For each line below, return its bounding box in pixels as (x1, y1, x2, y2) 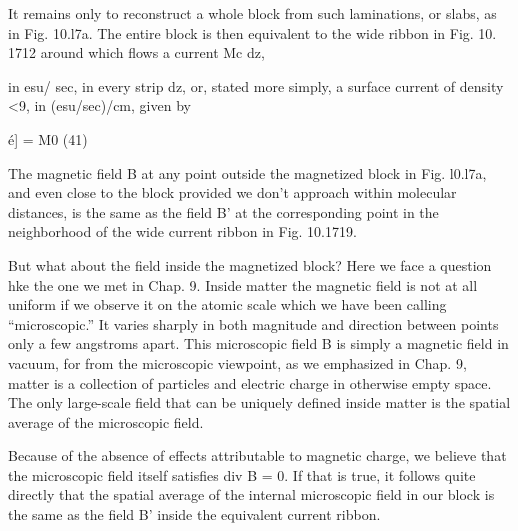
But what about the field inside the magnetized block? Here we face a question (8, 254, 492, 275)
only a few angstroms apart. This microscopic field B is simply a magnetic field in (8, 333, 509, 354)
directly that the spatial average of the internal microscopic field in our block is (8, 484, 495, 505)
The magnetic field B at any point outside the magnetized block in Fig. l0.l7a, (8, 162, 487, 183)
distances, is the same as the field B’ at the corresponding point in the (8, 201, 439, 222)
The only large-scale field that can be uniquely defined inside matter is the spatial (8, 392, 511, 413)
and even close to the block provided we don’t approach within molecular (8, 182, 457, 203)
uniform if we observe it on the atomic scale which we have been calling (8, 294, 447, 315)
